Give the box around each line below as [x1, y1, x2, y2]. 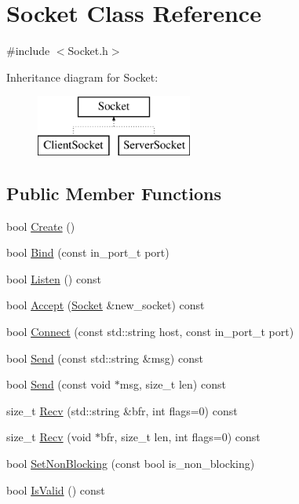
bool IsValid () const [6, 481, 105, 498]
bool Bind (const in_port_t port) [6, 244, 170, 261]
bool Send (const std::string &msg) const [6, 349, 203, 366]
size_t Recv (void [6, 429, 92, 445]
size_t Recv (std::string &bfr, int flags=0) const [6, 402, 238, 418]
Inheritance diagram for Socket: [6, 68, 159, 85]
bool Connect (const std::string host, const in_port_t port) [6, 323, 294, 340]
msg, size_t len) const [119, 376, 226, 393]
